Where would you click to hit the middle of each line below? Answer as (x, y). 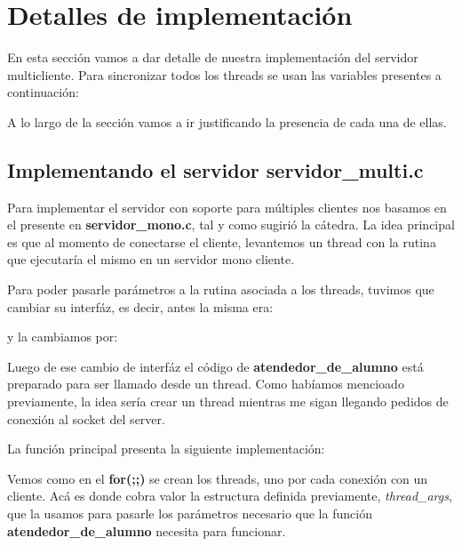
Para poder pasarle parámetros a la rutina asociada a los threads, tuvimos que (221, 289)
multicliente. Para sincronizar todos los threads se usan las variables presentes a (224, 74)
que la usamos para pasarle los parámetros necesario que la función (190, 514)
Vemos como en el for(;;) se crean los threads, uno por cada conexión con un (218, 478)
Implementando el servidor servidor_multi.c (215, 169)
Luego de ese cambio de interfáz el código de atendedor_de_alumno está (215, 366)
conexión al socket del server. (86, 418)
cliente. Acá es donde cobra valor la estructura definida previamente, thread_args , (230, 496)
